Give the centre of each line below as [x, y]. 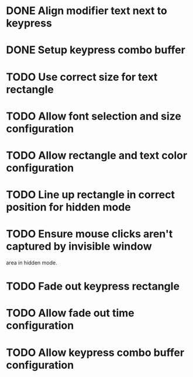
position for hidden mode [69, 207]
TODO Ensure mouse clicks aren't [89, 234]
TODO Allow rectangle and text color [97, 155]
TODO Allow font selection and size [94, 116]
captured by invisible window [79, 247]
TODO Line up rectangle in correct [91, 195]
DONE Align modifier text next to [87, 11]
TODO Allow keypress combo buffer [95, 352]
